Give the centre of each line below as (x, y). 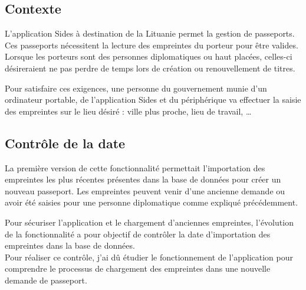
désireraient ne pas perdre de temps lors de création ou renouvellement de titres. (150, 68)
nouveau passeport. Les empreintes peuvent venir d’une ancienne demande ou (145, 190)
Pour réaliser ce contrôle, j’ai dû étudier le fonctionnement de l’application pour (149, 257)
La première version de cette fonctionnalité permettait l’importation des (135, 167)
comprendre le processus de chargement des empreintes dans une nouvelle (138, 268)
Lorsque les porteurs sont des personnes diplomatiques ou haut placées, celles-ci (149, 56)
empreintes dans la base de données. (70, 245)
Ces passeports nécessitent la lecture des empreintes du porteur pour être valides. (152, 45)
